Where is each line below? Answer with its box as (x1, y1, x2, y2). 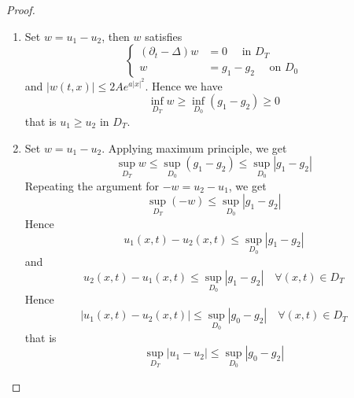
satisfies (145, 28, 183, 44)
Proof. (6, 2, 35, 17)
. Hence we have (145, 77, 223, 94)
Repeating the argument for (24, 177, 160, 193)
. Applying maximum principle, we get (101, 139, 287, 156)
